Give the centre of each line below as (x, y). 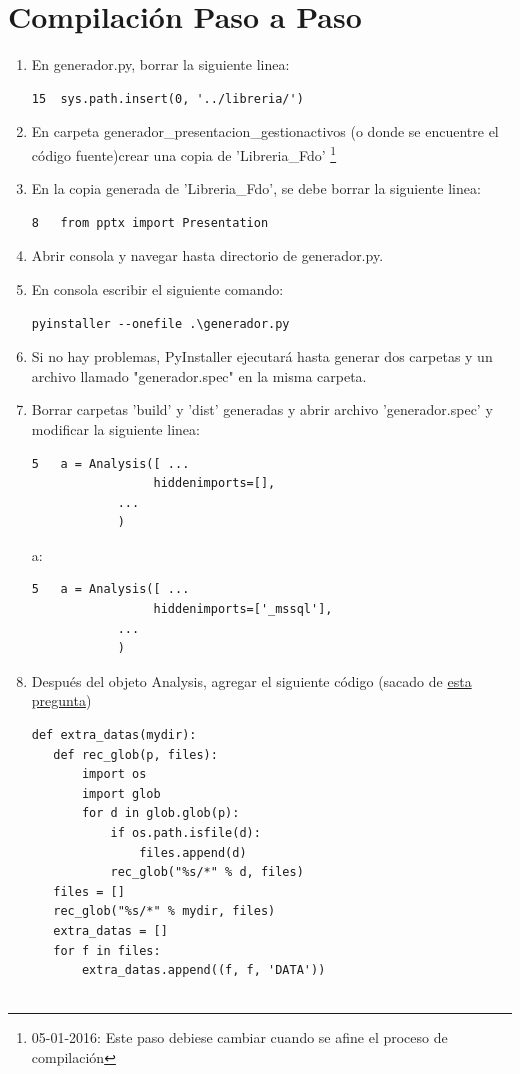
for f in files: (107, 950)
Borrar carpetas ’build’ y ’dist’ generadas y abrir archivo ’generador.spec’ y (262, 409)
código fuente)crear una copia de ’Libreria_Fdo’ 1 (184, 153)
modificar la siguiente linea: (115, 428)
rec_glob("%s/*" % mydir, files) (164, 911)
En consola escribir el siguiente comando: (157, 288)
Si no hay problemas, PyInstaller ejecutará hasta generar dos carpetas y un (262, 356)
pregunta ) (61, 700)
